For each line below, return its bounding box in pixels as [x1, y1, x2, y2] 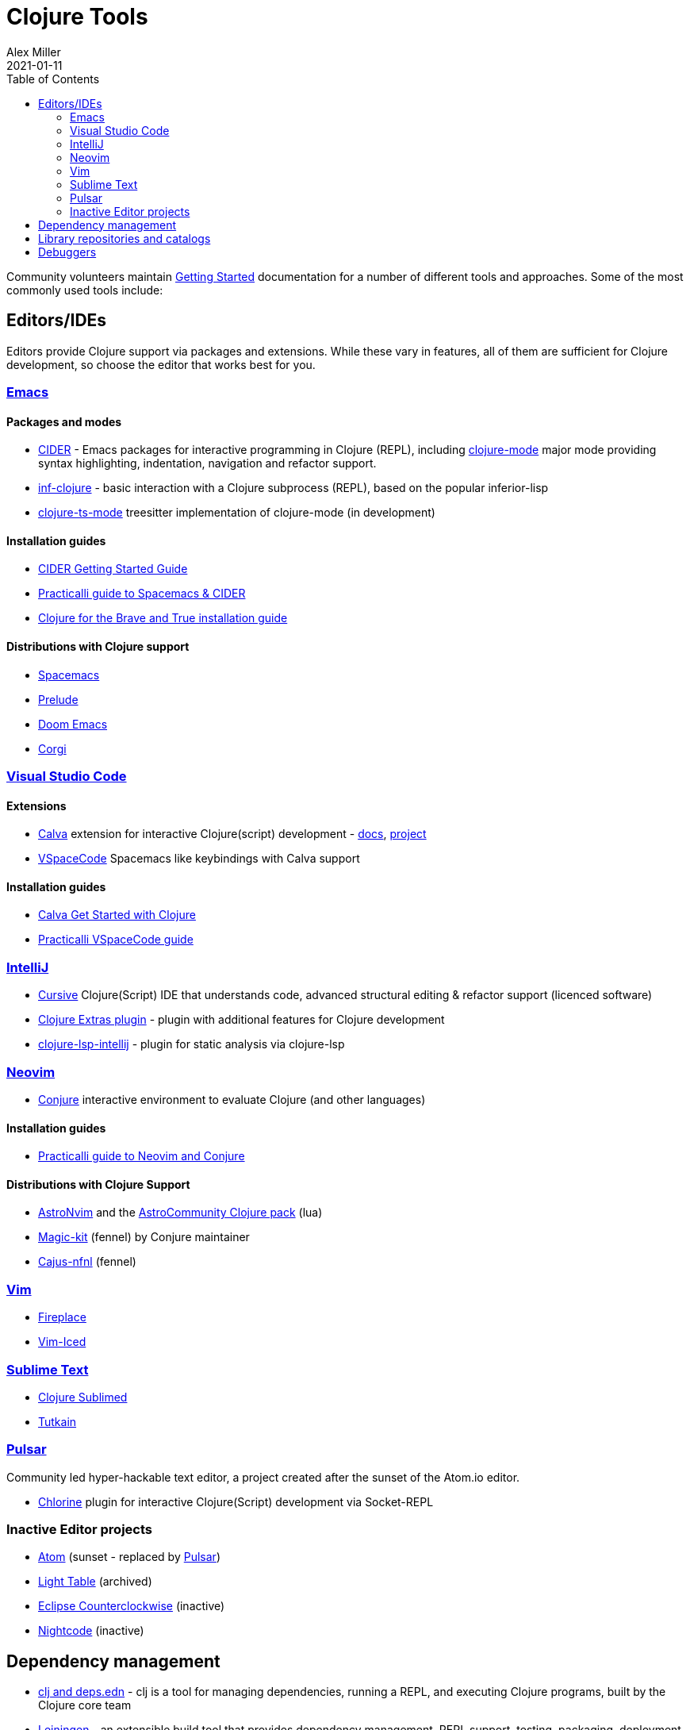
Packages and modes [6, 414, 122, 429]
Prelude [38, 692, 79, 706]
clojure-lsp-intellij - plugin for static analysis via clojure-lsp [38, 1037, 345, 1051]
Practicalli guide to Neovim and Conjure [38, 1149, 245, 1163]
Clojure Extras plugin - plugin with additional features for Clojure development [38, 1013, 445, 1027]
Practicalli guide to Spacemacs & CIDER [38, 586, 246, 601]
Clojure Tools [6, 3, 148, 30]
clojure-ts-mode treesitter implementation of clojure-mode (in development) [38, 506, 435, 520]
